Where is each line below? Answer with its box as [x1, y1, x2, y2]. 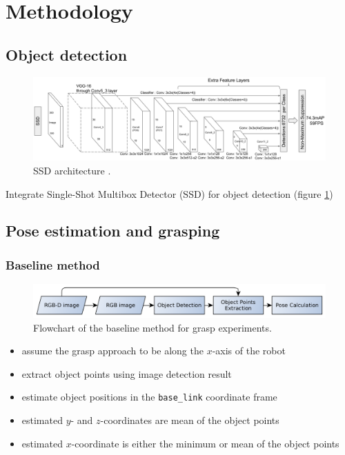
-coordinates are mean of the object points [100, 412, 279, 427]
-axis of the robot [212, 343, 286, 358]
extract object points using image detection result [21, 366, 232, 381]
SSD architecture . [33, 163, 111, 177]
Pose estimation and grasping [6, 220, 220, 241]
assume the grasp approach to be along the [21, 343, 204, 358]
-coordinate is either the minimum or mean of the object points [71, 436, 339, 450]
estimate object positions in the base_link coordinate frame [21, 390, 277, 404]
